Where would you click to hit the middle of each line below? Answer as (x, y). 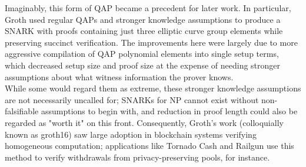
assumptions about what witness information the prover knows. (119, 76)
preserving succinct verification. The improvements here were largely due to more (151, 42)
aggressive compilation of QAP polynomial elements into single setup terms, (142, 54)
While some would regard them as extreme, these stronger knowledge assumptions (153, 88)
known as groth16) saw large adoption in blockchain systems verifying (131, 134)
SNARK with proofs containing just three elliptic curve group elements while (144, 31)
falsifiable (22, 111)
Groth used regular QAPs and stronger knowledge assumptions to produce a (143, 19)
